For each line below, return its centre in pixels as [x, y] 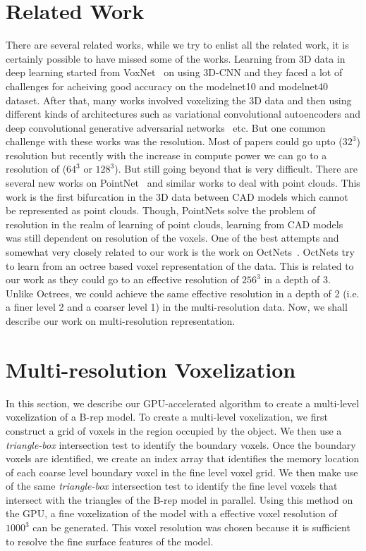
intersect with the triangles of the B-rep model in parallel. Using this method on [179, 499]
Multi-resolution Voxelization [151, 369]
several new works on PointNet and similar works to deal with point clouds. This [183, 183]
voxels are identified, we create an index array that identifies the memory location [183, 458]
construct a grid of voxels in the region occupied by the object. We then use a [174, 430]
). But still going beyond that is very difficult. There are [236, 169]
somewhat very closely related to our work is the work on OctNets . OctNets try [180, 252]
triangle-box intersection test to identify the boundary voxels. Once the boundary [181, 444]
